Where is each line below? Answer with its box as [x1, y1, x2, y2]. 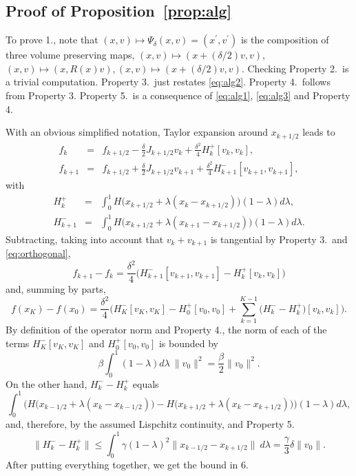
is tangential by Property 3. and [210, 231, 348, 246]
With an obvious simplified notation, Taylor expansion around [6, 125, 269, 139]
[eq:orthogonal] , [6, 246, 71, 260]
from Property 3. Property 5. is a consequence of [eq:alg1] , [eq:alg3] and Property [6, 87, 350, 102]
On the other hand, [6, 376, 87, 391]
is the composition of [240, 32, 329, 47]
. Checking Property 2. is [241, 61, 349, 75]
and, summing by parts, [6, 282, 106, 296]
